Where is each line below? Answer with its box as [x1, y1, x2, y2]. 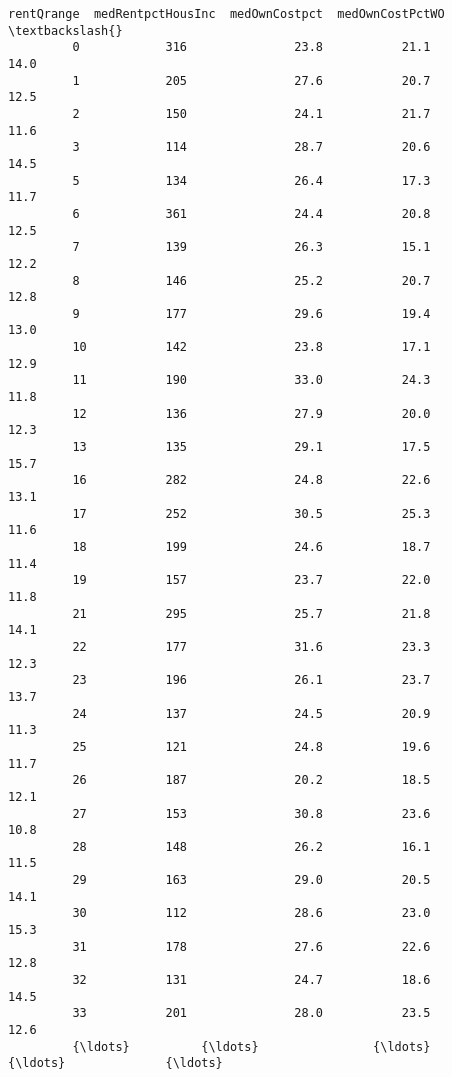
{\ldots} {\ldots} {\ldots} [72, 1039, 431, 1054]
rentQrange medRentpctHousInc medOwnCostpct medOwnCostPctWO [8, 7, 445, 21]
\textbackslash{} [8, 23, 123, 38]
